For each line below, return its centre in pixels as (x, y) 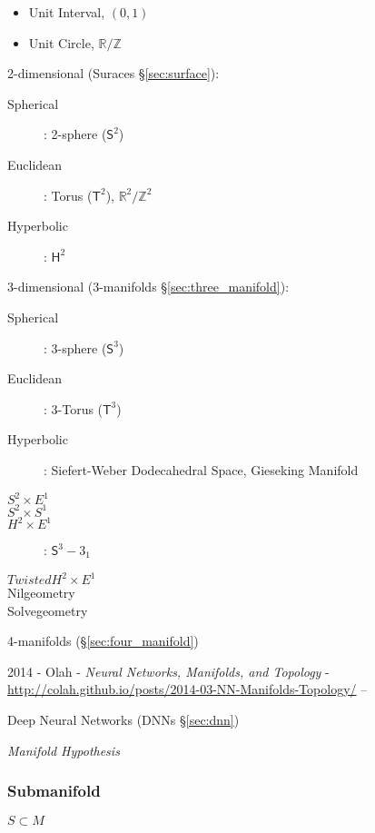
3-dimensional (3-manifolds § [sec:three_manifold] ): (148, 287)
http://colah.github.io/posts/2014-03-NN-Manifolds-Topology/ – (187, 689)
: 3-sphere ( (75, 347)
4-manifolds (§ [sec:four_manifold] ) (103, 641)
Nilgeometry (41, 593)
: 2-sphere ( (75, 134)
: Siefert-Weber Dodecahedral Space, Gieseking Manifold (201, 469)
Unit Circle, (61, 42)
